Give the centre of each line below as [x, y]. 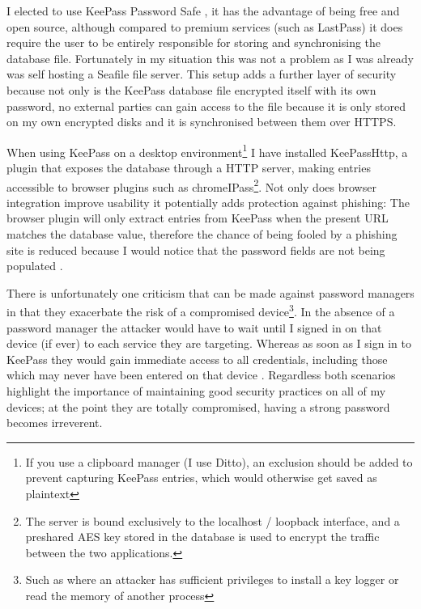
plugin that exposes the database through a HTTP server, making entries [189, 167]
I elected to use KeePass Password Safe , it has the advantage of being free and [203, 11]
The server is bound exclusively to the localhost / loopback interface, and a [213, 520]
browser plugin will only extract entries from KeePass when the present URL [198, 218]
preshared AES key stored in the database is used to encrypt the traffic [202, 537]
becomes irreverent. [55, 423]
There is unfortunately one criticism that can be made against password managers [210, 292]
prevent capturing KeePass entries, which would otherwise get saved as [201, 478]
